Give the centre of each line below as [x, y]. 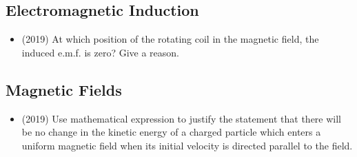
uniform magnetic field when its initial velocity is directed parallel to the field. [187, 145]
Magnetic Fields [64, 89]
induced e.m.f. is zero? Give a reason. [100, 52]
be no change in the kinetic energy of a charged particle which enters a [171, 132]
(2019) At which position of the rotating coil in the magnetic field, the [170, 39]
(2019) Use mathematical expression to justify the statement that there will [181, 118]
